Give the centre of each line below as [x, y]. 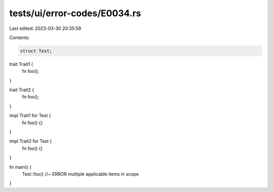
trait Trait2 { [22, 90]
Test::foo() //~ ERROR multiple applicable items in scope [80, 174]
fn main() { [20, 167]
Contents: [19, 37]
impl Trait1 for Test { [30, 116]
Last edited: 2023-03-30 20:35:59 [45, 28]
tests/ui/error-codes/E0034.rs [75, 13]
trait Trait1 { [21, 64]
